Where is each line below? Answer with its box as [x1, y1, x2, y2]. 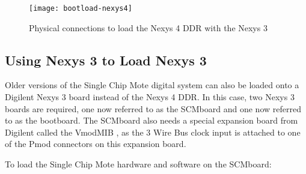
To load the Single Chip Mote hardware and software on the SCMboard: [5, 158, 272, 170]
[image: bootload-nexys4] [29, 4, 132, 13]
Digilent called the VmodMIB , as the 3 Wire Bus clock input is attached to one [5, 125, 301, 138]
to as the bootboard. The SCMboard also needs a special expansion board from [5, 114, 298, 127]
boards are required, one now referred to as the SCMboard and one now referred [5, 102, 301, 115]
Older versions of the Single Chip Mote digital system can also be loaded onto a [5, 79, 299, 91]
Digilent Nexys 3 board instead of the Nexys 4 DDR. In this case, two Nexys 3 [5, 91, 295, 103]
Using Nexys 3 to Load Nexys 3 [5, 50, 207, 69]
